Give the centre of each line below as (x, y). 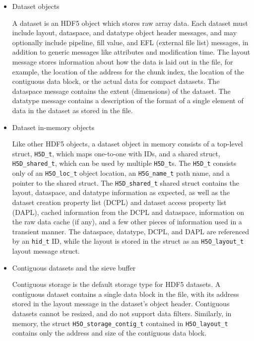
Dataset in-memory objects (53, 127)
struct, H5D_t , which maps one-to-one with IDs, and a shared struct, (116, 153)
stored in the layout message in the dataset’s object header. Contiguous (121, 304)
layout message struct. (46, 250)
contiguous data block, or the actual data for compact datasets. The (116, 81)
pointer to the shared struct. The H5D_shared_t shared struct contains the (126, 182)
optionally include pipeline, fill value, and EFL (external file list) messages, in (130, 42)
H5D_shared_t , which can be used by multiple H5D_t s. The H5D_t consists (124, 163)
